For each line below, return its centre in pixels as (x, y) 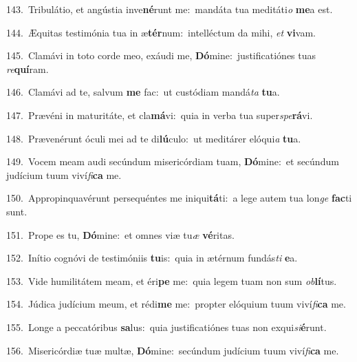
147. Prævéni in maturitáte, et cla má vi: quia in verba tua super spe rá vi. (160, 115)
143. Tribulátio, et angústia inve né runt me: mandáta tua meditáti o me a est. (170, 9)
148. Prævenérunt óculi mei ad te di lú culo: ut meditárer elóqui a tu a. (154, 138)
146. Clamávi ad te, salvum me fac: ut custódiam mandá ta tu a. (143, 92)
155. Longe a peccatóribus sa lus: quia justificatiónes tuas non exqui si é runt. (166, 327)
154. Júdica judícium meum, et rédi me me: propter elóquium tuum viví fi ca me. (176, 304)
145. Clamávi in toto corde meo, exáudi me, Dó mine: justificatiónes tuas (161, 55)
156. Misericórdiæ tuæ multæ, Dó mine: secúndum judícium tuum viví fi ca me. (173, 350)
